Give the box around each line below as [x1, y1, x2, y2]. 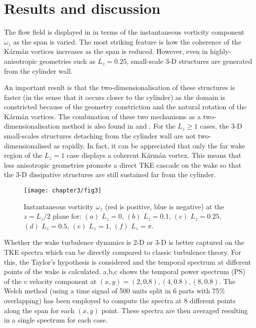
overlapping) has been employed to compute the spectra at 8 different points [4, 295, 236, 306]
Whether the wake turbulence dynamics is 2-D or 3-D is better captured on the [4, 237, 245, 247]
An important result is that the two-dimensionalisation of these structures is [4, 82, 235, 93]
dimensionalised [4, 140, 51, 150]
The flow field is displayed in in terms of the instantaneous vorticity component [4, 27, 245, 37]
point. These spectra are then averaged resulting [101, 305, 248, 315]
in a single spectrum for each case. [4, 315, 108, 325]
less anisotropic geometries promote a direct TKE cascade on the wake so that [4, 159, 242, 170]
